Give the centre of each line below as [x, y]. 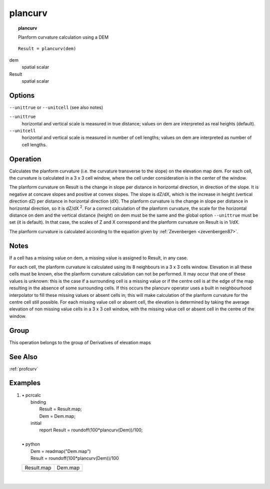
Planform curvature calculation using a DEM [63, 37]
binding [38, 402]
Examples [25, 383]
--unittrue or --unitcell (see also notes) [56, 107]
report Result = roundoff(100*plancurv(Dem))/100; [91, 430]
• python [31, 444]
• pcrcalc [31, 395]
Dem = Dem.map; [57, 416]
